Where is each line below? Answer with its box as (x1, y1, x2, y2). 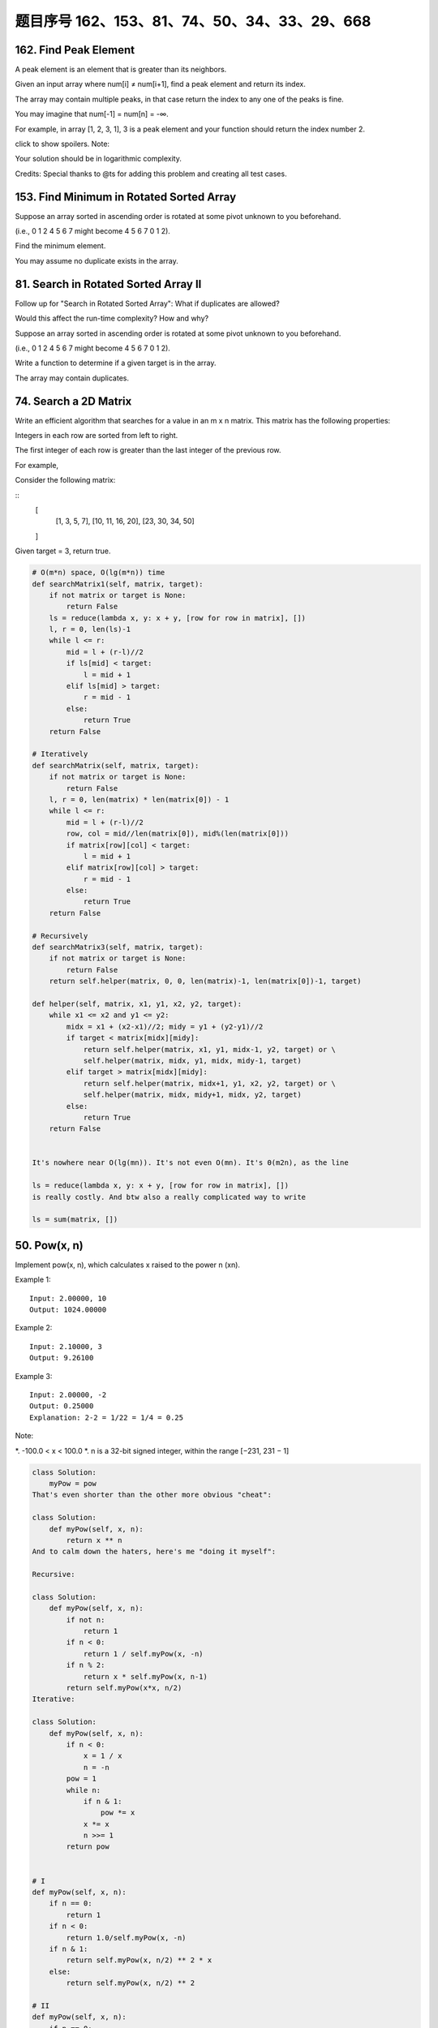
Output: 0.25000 (29, 1402, 94, 1411)
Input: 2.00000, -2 (29, 1390, 107, 1399)
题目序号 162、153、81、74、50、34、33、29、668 (15, 12, 371, 30)
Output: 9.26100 (29, 1353, 94, 1363)
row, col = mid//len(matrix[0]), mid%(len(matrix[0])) (66, 829, 290, 839)
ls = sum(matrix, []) (32, 1215, 118, 1224)
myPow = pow (49, 1479, 97, 1488)
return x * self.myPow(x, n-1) (83, 1672, 208, 1681)
